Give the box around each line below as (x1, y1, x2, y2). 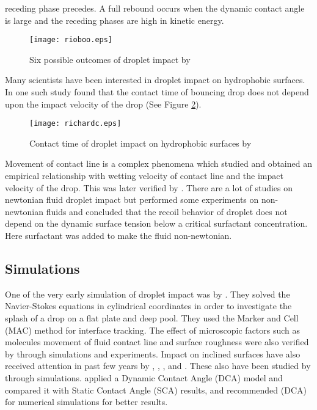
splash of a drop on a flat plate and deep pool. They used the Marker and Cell (5, 312, 299, 324)
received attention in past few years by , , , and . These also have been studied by (5, 359, 311, 372)
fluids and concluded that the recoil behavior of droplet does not (46, 205, 288, 218)
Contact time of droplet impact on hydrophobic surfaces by (29, 136, 252, 149)
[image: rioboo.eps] (29, 35, 113, 45)
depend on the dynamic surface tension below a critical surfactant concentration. (5, 217, 308, 230)
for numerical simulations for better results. (5, 395, 168, 408)
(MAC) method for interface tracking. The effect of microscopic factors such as (5, 323, 301, 336)
